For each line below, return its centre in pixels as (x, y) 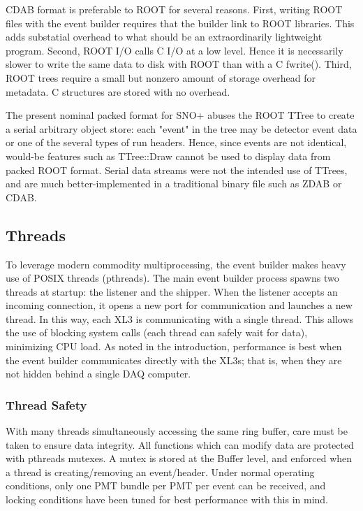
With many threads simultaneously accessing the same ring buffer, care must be (177, 431)
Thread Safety (46, 404)
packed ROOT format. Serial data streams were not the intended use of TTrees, (177, 170)
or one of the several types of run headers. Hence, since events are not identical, (176, 142)
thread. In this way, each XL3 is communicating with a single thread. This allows (180, 318)
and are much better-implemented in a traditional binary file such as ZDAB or (174, 183)
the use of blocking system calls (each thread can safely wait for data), (157, 332)
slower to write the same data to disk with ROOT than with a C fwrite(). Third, (179, 64)
